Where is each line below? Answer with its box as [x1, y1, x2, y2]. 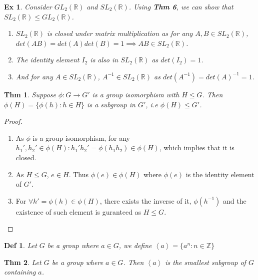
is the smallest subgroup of [165, 257, 246, 267]
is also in [90, 54, 118, 65]
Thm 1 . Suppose [4, 89, 56, 99]
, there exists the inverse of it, [99, 195, 191, 206]
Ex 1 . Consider [4, 1, 52, 11]
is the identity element [185, 169, 254, 179]
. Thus [68, 169, 88, 179]
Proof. [4, 116, 22, 126]
